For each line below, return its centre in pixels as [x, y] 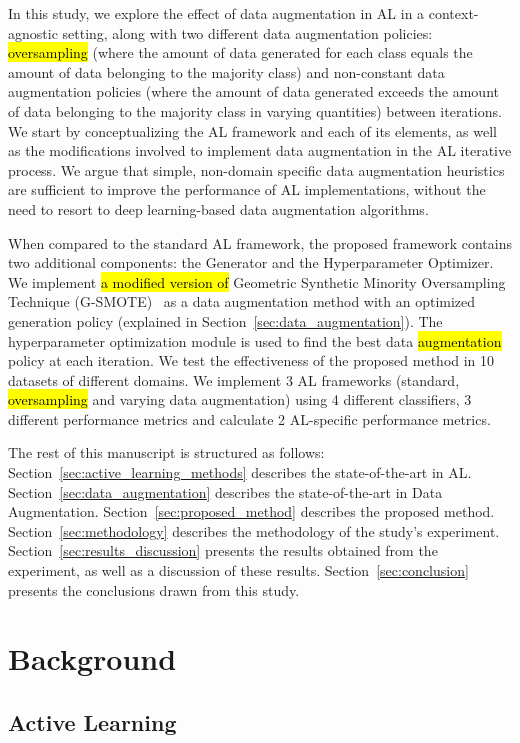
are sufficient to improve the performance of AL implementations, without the [247, 189]
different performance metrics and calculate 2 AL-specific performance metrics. [249, 418]
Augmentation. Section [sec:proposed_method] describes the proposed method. [251, 511]
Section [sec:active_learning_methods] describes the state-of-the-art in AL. [240, 472]
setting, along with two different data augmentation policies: [247, 32]
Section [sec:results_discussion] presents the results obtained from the [223, 550]
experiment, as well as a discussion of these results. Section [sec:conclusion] [238, 570]
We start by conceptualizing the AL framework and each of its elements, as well [253, 130]
